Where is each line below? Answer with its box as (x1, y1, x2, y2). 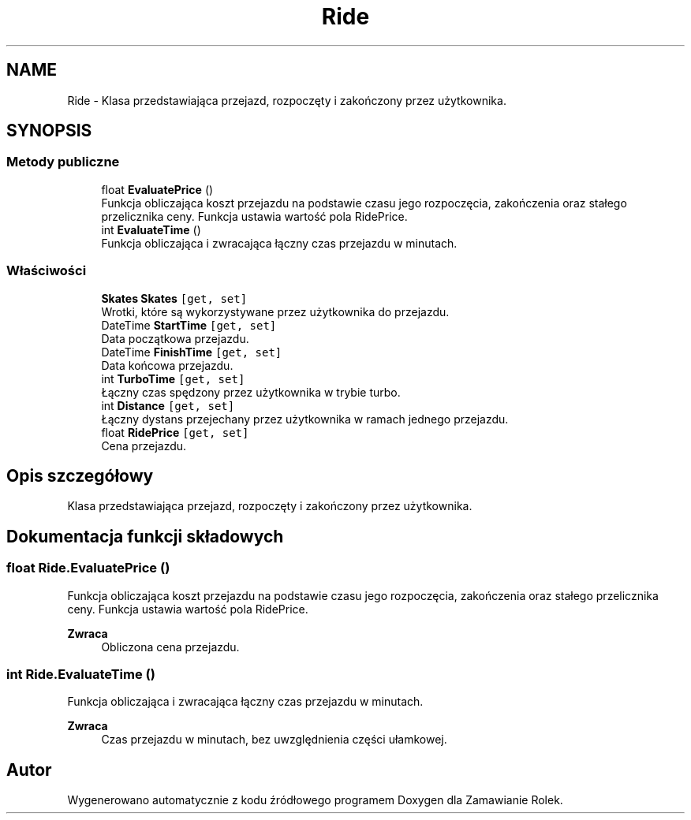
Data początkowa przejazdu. (101, 331, 249, 345)
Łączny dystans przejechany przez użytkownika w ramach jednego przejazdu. (101, 412, 509, 426)
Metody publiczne (6, 154, 120, 170)
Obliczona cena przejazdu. (101, 639, 240, 654)
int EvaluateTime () (101, 222, 201, 237)
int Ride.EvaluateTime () (6, 666, 155, 682)
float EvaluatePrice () (101, 182, 214, 196)
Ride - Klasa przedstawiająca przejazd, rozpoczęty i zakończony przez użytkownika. (67, 93, 506, 107)
